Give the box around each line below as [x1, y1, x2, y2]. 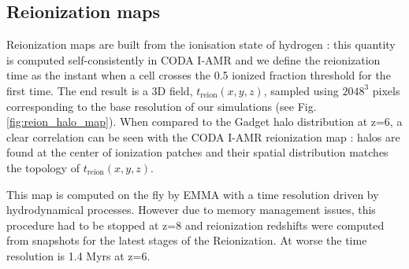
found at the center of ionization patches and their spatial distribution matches [6, 144, 389, 160]
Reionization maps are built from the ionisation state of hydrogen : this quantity [6, 36, 396, 53]
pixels [372, 82, 400, 98]
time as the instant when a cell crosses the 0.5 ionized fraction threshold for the [6, 67, 391, 83]
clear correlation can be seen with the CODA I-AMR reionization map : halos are [6, 128, 400, 145]
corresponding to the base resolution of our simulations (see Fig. [6, 98, 317, 114]
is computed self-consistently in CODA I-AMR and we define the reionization [6, 51, 381, 68]
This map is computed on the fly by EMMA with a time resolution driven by [6, 186, 379, 202]
